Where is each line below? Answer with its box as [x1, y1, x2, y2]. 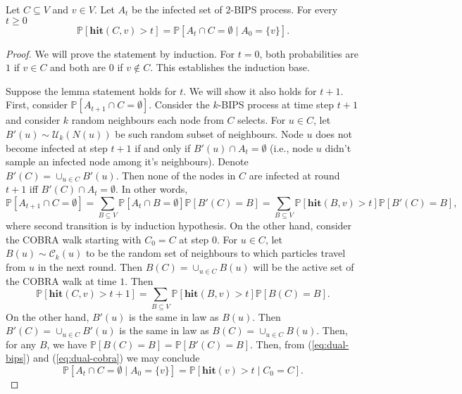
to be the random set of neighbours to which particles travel [85, 246, 346, 260]
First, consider [6, 97, 68, 112]
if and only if [135, 140, 191, 155]
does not [316, 126, 352, 141]
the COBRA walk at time [6, 273, 117, 288]
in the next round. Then [37, 260, 143, 274]
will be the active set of [253, 260, 354, 274]
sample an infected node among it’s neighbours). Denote [6, 154, 249, 169]
